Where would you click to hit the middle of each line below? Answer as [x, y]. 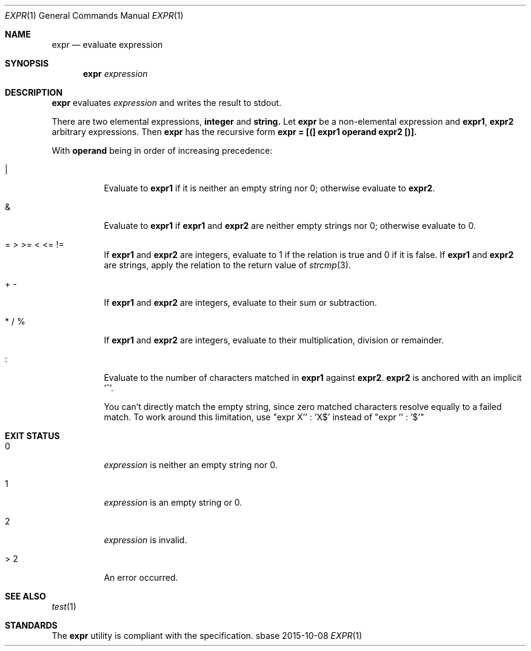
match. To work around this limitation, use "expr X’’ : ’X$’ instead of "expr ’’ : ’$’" [264, 417]
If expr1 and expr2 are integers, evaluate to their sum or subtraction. [240, 302]
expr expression [115, 74]
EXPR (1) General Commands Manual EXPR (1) [94, 15]
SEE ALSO [25, 596]
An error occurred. [141, 577]
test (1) [64, 606]
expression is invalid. [145, 540]
